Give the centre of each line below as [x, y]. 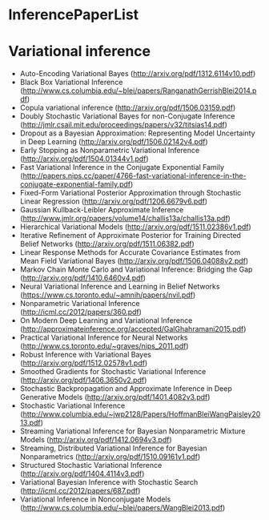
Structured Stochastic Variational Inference [91, 466]
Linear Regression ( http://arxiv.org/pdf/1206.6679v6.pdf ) [114, 201]
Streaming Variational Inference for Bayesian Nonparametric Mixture [132, 431]
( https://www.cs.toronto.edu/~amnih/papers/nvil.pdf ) [108, 295]
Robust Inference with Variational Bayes [86, 355]
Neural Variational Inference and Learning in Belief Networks [120, 287]
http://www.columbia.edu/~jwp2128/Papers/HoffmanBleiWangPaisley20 [142, 414]
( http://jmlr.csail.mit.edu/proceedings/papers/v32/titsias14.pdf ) [124, 125]
